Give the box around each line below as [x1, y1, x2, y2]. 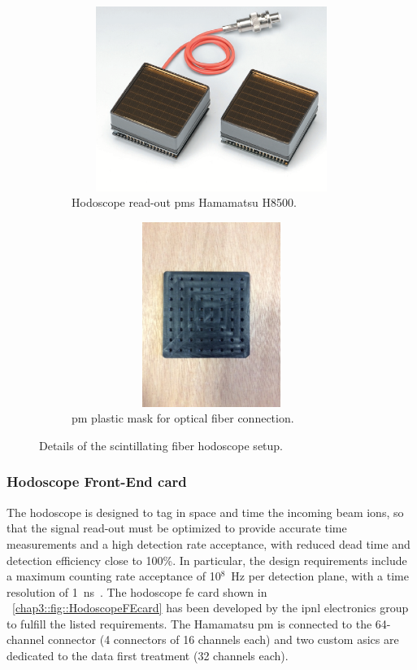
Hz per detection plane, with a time [231, 567, 409, 585]
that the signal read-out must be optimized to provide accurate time [7, 519, 347, 536]
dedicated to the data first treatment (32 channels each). [7, 647, 289, 664]
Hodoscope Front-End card [7, 471, 187, 492]
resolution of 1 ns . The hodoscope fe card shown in [7, 583, 267, 600]
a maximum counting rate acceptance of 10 [7, 567, 221, 585]
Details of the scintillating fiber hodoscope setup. [39, 436, 284, 453]
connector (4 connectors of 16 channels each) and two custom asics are [47, 631, 399, 648]
